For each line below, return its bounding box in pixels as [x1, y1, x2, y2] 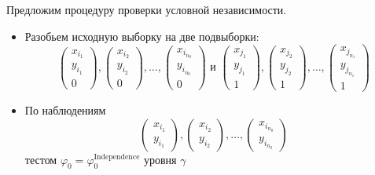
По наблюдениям [24, 101, 106, 118]
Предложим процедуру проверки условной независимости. [6, 2, 287, 17]
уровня [143, 151, 177, 167]
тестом [24, 151, 57, 167]
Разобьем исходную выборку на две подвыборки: [24, 27, 259, 44]
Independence [94, 153, 140, 162]
